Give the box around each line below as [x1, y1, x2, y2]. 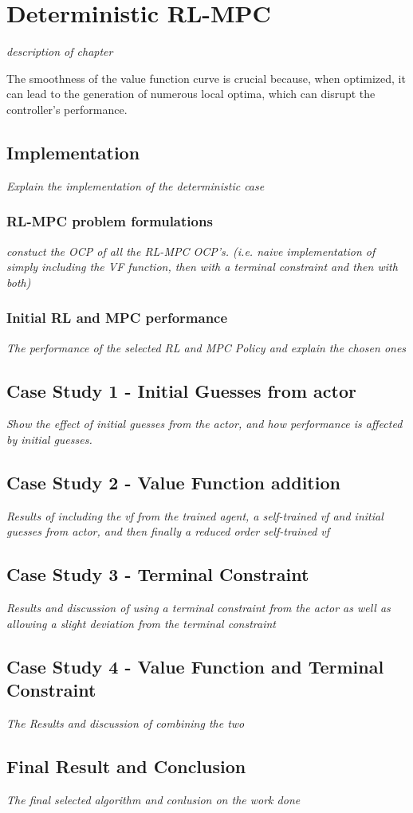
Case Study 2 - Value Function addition [6, 469, 340, 494]
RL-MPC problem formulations [6, 211, 213, 231]
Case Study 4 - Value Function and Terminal [6, 654, 384, 678]
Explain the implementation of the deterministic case [6, 177, 265, 194]
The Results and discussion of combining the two [6, 714, 245, 731]
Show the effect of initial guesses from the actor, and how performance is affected [6, 415, 403, 432]
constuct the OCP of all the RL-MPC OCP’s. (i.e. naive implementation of [6, 242, 376, 259]
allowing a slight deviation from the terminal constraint [6, 615, 276, 631]
